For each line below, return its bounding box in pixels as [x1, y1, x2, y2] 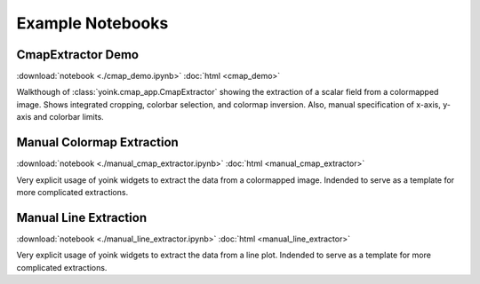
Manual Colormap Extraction [16, 135, 180, 150]
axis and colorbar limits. [16, 112, 104, 122]
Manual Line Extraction [16, 209, 147, 225]
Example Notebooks [16, 13, 169, 33]
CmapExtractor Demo [16, 47, 140, 62]
